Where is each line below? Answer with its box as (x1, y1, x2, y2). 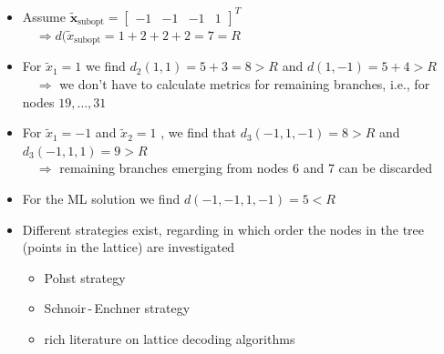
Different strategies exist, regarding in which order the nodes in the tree (22, 219, 424, 238)
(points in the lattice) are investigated (22, 238, 235, 257)
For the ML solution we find (22, 188, 181, 207)
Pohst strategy (44, 268, 126, 287)
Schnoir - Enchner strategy (44, 298, 191, 318)
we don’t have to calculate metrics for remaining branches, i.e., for (59, 75, 430, 93)
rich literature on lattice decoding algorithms (44, 329, 295, 348)
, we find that (160, 123, 236, 142)
